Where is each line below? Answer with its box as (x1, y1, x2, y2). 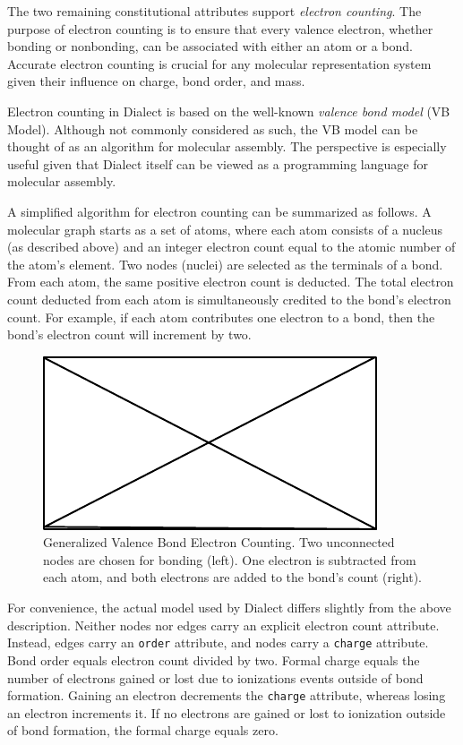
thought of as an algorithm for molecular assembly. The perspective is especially (7, 137, 447, 156)
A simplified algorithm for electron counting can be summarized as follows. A (7, 201, 432, 220)
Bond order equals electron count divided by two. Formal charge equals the (7, 650, 420, 669)
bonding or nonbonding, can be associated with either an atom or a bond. (7, 37, 413, 56)
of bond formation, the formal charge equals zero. (7, 721, 279, 740)
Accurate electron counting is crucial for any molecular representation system (7, 54, 432, 73)
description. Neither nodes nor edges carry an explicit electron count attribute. (7, 615, 440, 634)
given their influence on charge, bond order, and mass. (7, 72, 305, 90)
